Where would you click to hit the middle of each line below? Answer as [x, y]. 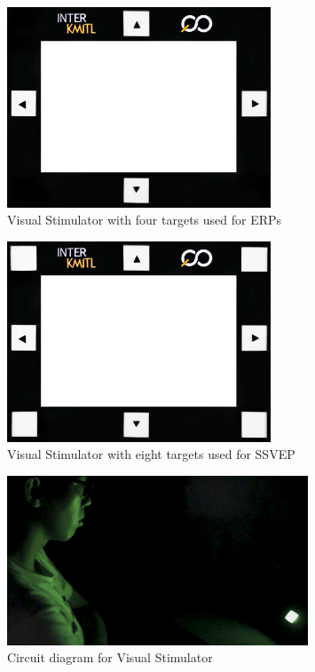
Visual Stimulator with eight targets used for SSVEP [151, 454]
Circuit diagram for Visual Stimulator [110, 657]
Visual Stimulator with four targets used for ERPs [145, 220]
